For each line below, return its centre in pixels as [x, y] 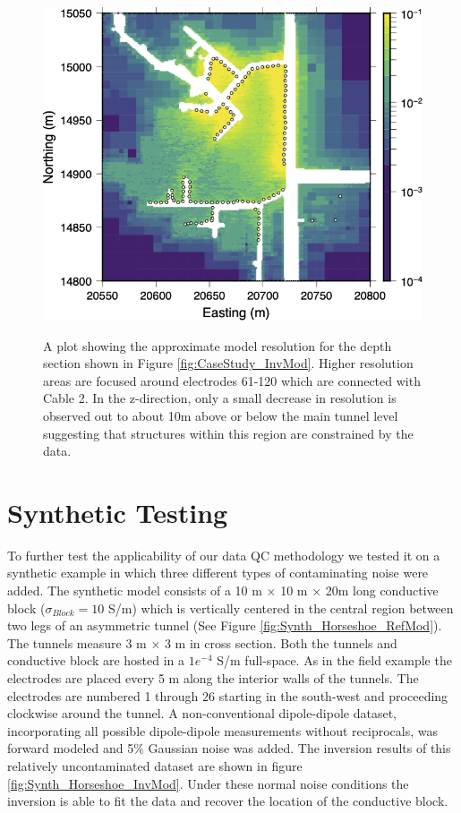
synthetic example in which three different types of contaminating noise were [218, 573]
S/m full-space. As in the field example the [334, 660]
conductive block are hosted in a [96, 660]
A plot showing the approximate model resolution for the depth [218, 345]
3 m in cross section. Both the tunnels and [281, 642]
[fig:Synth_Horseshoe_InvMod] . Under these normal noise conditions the [208, 783]
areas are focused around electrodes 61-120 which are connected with [232, 380]
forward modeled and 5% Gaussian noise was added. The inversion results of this [229, 748]
